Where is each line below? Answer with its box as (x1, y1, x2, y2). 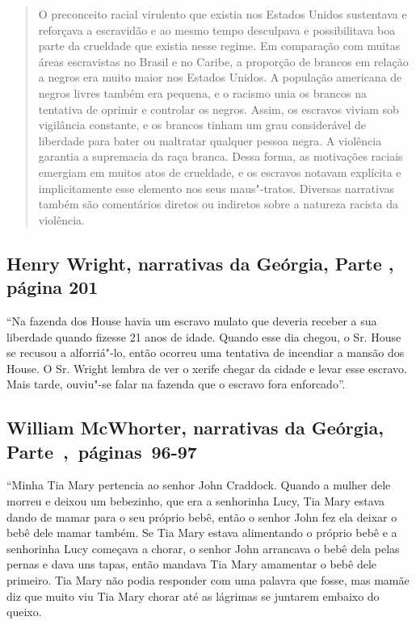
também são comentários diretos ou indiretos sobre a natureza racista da (38, 195, 398, 212)
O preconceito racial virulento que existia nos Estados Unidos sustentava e (38, 6, 407, 22)
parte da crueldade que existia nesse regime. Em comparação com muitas (38, 37, 401, 54)
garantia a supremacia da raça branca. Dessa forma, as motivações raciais (38, 148, 403, 165)
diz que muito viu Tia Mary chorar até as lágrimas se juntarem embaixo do (6, 587, 380, 604)
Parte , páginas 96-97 (6, 438, 197, 464)
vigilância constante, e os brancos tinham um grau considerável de (38, 116, 367, 133)
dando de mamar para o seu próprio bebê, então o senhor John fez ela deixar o (6, 508, 397, 525)
